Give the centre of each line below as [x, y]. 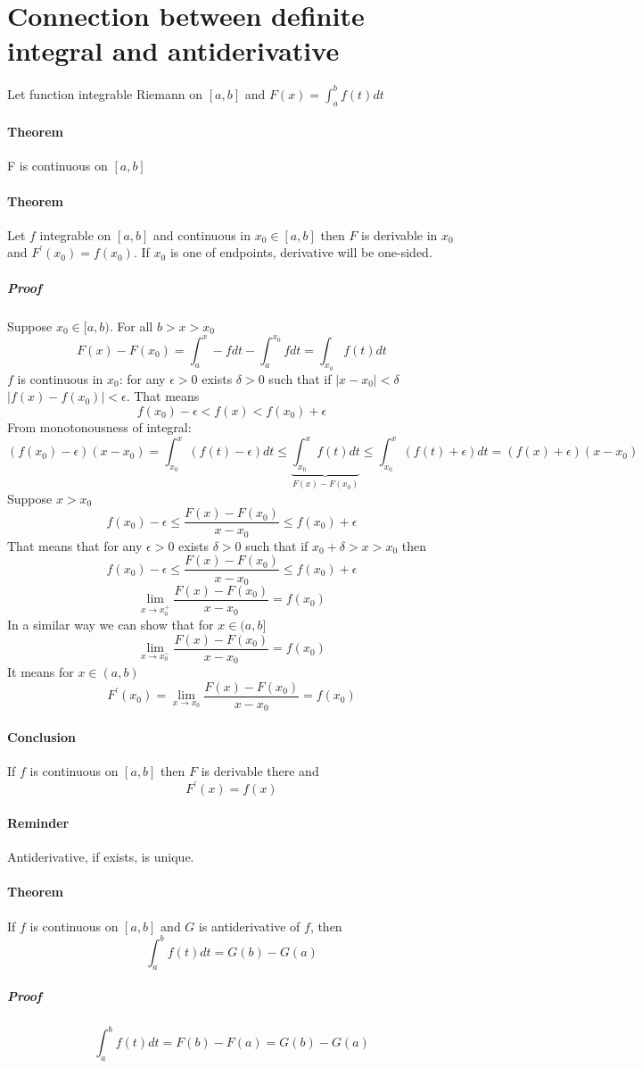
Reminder [38, 822]
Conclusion [42, 737]
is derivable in [399, 234]
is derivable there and [260, 771]
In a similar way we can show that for [111, 625]
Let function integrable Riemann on [105, 93]
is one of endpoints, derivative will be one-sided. [301, 252]
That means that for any [75, 545]
